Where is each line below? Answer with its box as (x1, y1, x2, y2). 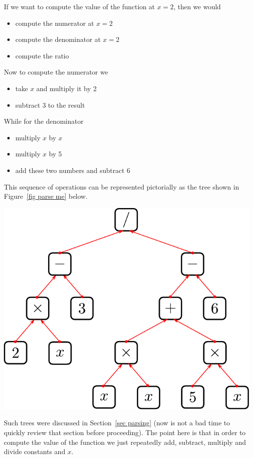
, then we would (173, 1, 221, 11)
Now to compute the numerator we (4, 67, 108, 77)
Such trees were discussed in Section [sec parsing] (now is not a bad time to (4, 418, 230, 428)
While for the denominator (4, 116, 84, 126)
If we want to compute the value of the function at (4, 1, 155, 11)
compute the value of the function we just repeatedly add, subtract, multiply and (4, 437, 246, 447)
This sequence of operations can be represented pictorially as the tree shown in (4, 181, 239, 191)
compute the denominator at (15, 34, 101, 44)
